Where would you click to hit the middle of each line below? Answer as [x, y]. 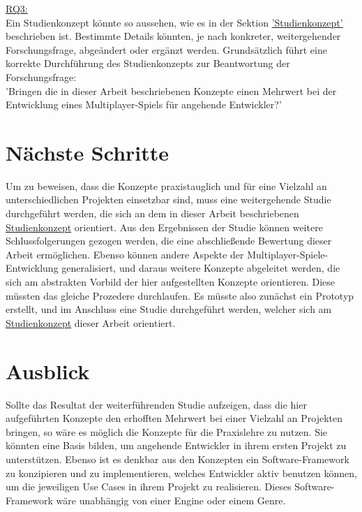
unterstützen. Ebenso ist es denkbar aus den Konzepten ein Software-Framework [178, 459]
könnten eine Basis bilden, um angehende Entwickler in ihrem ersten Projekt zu [176, 445]
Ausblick [48, 371]
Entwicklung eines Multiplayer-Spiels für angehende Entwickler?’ [144, 104]
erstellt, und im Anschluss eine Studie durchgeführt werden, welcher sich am [169, 309]
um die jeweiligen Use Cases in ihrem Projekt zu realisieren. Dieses [149, 487]
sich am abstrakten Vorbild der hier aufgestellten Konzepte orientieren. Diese [171, 282]
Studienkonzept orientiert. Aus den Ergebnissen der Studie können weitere [164, 227]
